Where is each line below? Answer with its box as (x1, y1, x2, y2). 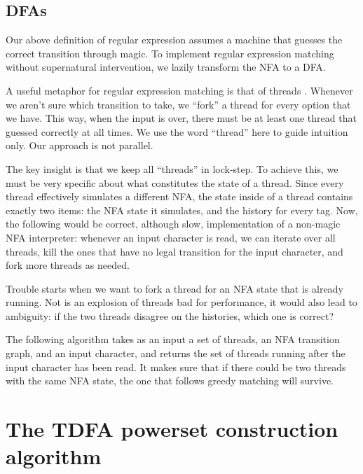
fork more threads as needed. (6, 258, 130, 272)
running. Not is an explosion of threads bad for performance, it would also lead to (6, 295, 357, 309)
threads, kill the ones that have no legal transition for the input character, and (6, 244, 343, 258)
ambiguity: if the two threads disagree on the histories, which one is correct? (6, 308, 334, 323)
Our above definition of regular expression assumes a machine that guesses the (6, 32, 343, 47)
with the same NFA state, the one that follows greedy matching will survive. (6, 373, 334, 388)
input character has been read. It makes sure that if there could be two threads (6, 359, 346, 374)
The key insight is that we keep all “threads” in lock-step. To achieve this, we (6, 161, 338, 176)
